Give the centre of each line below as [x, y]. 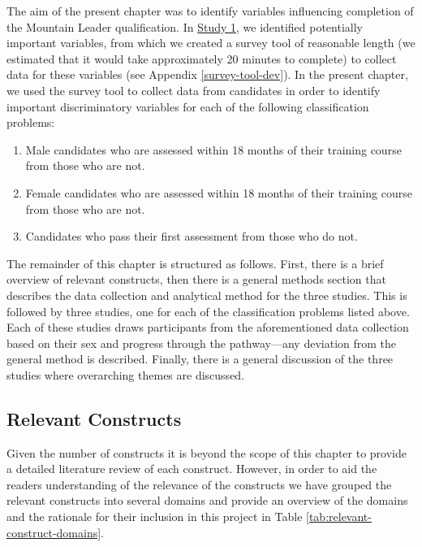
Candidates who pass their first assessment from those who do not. [192, 236]
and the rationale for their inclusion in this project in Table [155, 517]
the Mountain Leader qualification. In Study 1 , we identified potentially [185, 26]
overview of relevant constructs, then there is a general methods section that [196, 279]
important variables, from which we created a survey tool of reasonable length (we [211, 43]
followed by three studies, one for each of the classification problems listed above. [208, 311]
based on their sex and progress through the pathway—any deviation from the [202, 343]
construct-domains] [54, 532]
